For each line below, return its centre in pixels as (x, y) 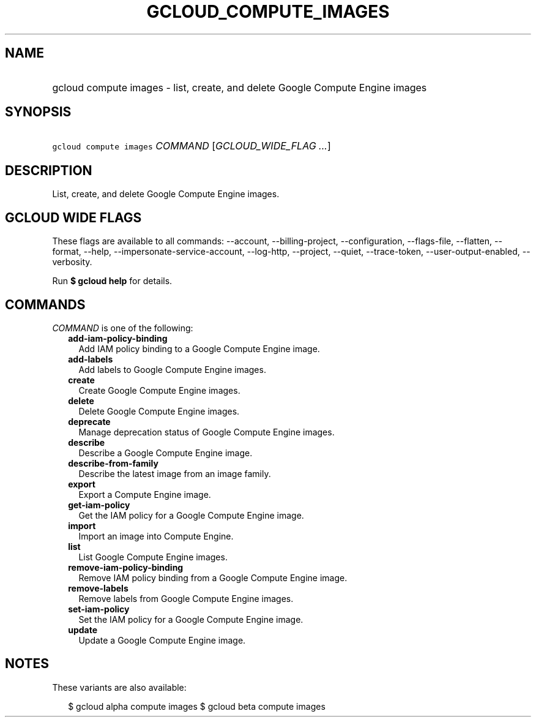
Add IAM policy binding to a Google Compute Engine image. (199, 348)
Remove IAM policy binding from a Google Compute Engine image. (213, 577)
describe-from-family (113, 463)
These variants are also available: (119, 687)
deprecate (89, 421)
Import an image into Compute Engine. (156, 536)
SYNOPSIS (38, 112)
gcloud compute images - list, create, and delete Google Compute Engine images (240, 87)
